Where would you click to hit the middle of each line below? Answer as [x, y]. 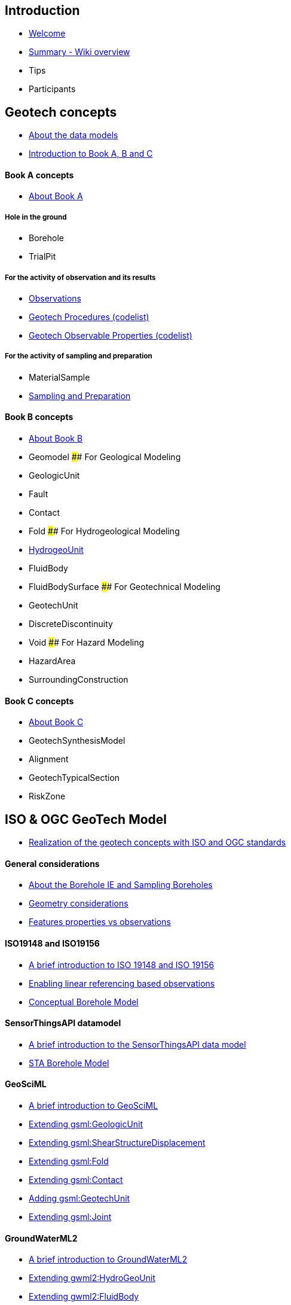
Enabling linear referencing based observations [122, 983]
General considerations [52, 863]
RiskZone [47, 796]
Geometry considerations [79, 904]
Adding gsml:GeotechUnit [79, 1198]
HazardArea [52, 661]
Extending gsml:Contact [76, 1179]
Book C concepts [39, 701]
